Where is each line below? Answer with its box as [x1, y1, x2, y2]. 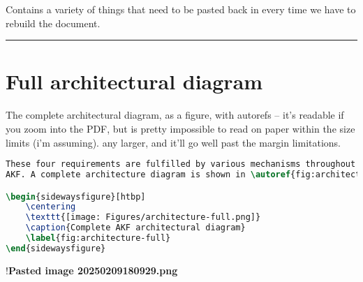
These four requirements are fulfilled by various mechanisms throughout [6, 159, 356, 170]
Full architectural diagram [6, 67, 263, 96]
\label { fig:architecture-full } [25, 233, 171, 243]
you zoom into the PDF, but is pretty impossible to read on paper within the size [6, 121, 355, 135]
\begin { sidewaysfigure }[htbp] [6, 191, 146, 202]
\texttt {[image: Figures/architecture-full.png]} [25, 212, 261, 223]
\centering [25, 202, 76, 212]
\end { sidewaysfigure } [6, 243, 106, 253]
